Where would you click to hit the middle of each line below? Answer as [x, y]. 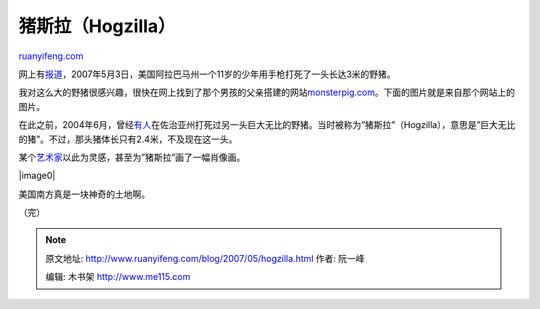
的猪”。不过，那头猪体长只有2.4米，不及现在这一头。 [128, 139]
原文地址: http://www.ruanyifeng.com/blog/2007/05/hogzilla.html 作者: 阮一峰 [205, 258]
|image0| [37, 176]
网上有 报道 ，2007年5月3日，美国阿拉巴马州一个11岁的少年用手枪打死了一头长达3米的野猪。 [207, 74]
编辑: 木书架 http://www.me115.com [118, 277]
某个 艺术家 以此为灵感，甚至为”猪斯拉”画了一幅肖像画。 [132, 157]
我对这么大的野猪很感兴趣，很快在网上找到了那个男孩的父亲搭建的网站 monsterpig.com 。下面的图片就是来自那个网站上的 [266, 92]
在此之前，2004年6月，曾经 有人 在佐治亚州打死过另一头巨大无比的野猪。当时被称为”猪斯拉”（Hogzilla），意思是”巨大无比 [267, 125]
